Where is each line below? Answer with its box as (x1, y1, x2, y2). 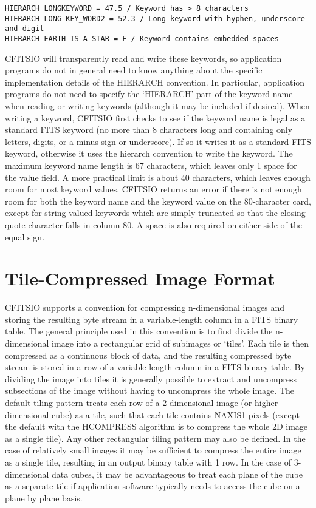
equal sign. (5, 230, 45, 243)
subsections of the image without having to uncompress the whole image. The (5, 384, 294, 397)
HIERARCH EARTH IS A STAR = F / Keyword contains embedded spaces (5, 34, 280, 43)
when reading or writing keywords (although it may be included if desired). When (5, 100, 310, 112)
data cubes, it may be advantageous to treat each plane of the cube (52, 467, 303, 480)
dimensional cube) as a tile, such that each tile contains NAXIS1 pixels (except (5, 408, 300, 421)
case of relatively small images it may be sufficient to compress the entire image (5, 444, 301, 456)
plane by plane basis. (5, 491, 83, 504)
